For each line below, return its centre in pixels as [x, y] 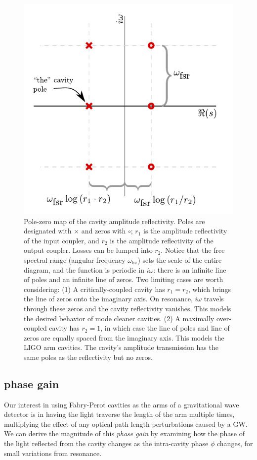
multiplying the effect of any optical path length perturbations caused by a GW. [126, 424]
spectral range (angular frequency [75, 259]
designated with [48, 231]
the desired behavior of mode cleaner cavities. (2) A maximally [119, 318]
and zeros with [104, 231]
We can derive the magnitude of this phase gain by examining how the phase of [124, 433]
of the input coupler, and [62, 240]
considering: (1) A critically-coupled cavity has [94, 289]
